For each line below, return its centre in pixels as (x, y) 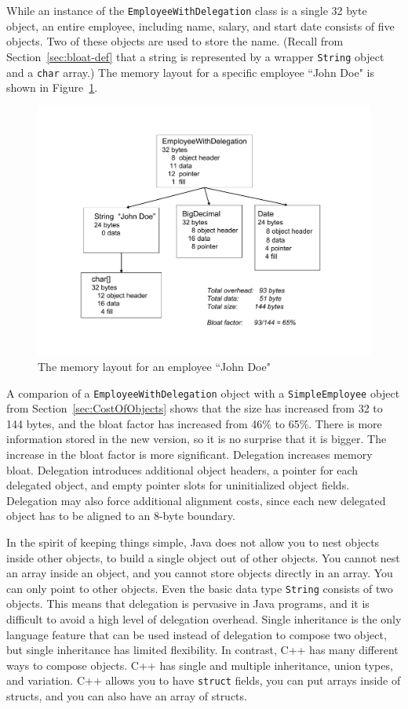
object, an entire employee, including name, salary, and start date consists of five (200, 25)
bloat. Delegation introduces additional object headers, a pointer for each (182, 469)
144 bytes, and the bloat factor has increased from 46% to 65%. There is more (194, 423)
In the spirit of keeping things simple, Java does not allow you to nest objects (193, 542)
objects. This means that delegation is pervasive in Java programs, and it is (188, 604)
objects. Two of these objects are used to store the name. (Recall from (175, 41)
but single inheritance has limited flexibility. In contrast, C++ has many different (202, 650)
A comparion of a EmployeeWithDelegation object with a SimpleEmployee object (203, 393)
